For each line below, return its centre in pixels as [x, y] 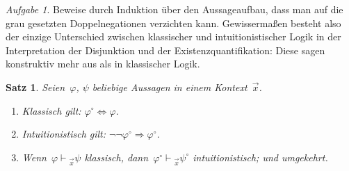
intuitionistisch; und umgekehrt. [260, 157]
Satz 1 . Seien [35, 87]
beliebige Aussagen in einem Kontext [170, 87]
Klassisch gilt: [51, 110]
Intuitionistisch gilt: [64, 134]
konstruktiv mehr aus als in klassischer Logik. [103, 64]
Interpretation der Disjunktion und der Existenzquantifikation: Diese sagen [165, 50]
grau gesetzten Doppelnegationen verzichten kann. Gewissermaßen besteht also [173, 23]
